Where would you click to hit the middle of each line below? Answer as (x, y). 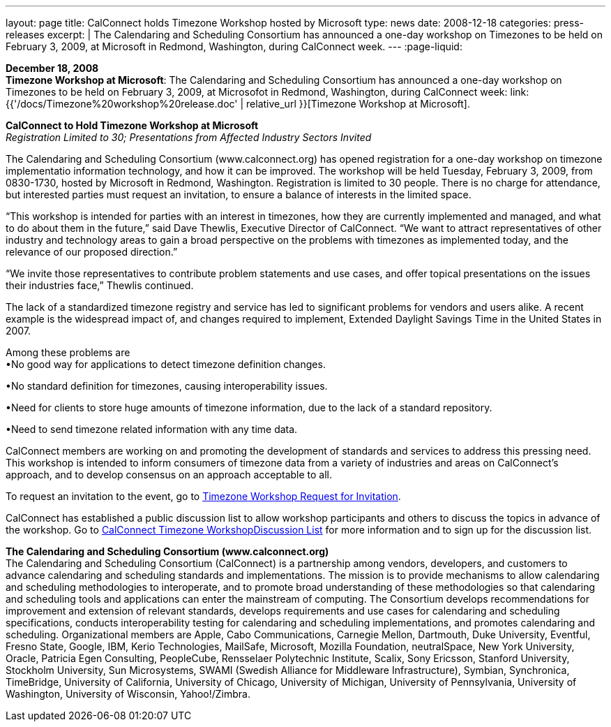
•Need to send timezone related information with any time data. (152, 429)
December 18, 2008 (52, 68)
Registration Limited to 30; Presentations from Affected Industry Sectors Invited (189, 137)
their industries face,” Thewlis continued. (100, 285)
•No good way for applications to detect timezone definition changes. (166, 364)
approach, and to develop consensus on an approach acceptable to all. (169, 475)
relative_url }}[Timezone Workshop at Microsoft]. (358, 104)
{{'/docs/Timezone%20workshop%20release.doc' (122, 104)
